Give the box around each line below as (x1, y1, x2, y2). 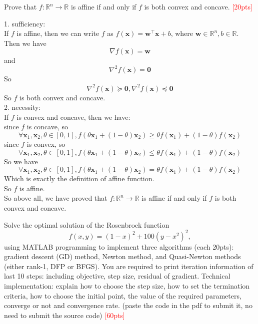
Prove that (4, 1, 37, 11)
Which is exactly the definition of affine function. (4, 173, 154, 184)
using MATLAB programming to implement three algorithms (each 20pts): (4, 241, 234, 252)
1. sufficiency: (4, 18, 45, 28)
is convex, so (26, 138, 65, 149)
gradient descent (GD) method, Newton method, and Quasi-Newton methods (4, 251, 241, 262)
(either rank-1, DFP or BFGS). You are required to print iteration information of (4, 261, 253, 271)
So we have (4, 156, 38, 166)
